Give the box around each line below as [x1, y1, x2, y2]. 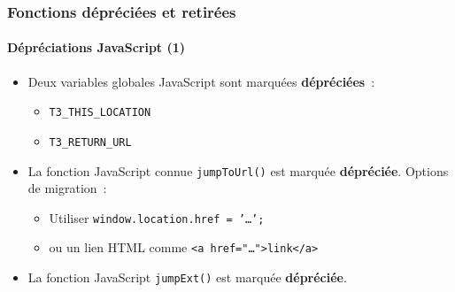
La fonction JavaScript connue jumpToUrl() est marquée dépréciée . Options [27, 161, 449, 180]
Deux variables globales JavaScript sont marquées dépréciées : [27, 72, 375, 90]
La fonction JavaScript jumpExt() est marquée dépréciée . [27, 268, 347, 287]
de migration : [27, 179, 107, 197]
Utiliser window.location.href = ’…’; [49, 208, 265, 227]
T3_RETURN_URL [49, 135, 132, 149]
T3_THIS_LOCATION [49, 106, 151, 119]
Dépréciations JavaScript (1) [7, 38, 186, 57]
